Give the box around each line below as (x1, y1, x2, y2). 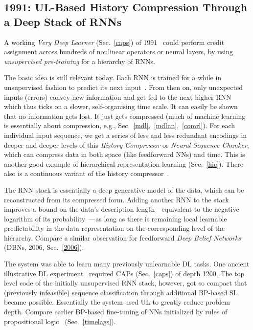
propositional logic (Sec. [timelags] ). (4, 316, 116, 326)
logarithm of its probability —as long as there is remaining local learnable (4, 213, 227, 223)
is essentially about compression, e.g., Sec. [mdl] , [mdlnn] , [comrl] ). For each (4, 120, 235, 131)
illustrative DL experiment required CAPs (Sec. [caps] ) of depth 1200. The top (4, 268, 245, 278)
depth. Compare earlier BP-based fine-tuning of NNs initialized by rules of (4, 307, 228, 317)
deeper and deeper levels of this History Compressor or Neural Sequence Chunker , (4, 139, 249, 150)
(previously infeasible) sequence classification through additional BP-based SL (4, 287, 238, 297)
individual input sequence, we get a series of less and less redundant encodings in (4, 130, 247, 140)
